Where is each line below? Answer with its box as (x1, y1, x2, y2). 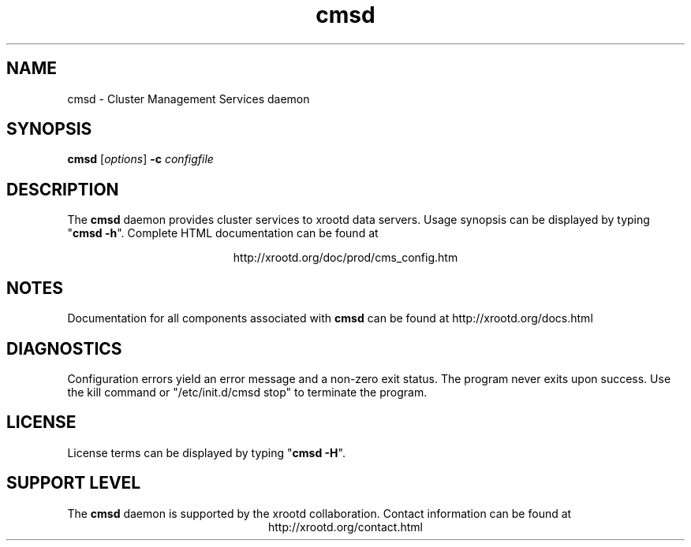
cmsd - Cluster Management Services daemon (67, 91, 310, 106)
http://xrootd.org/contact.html (267, 519, 423, 534)
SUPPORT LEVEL (6, 473, 141, 493)
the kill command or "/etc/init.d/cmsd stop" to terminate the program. (67, 385, 428, 399)
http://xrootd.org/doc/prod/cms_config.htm (233, 251, 458, 265)
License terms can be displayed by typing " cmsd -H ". (67, 445, 345, 460)
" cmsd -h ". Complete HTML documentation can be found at (67, 226, 379, 240)
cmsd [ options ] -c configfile (67, 152, 214, 166)
